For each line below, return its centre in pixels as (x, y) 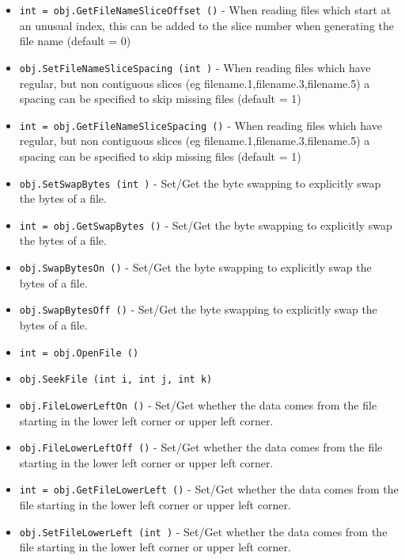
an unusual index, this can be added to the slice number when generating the (207, 25)
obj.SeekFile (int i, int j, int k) (116, 380)
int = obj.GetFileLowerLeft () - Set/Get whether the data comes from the (209, 489)
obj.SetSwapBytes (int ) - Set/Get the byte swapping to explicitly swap (200, 183)
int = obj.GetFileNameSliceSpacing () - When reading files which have (201, 125)
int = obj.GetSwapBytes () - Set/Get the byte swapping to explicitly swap (206, 225)
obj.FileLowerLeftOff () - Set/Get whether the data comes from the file (201, 447)
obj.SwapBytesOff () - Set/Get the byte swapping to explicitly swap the (198, 309)
